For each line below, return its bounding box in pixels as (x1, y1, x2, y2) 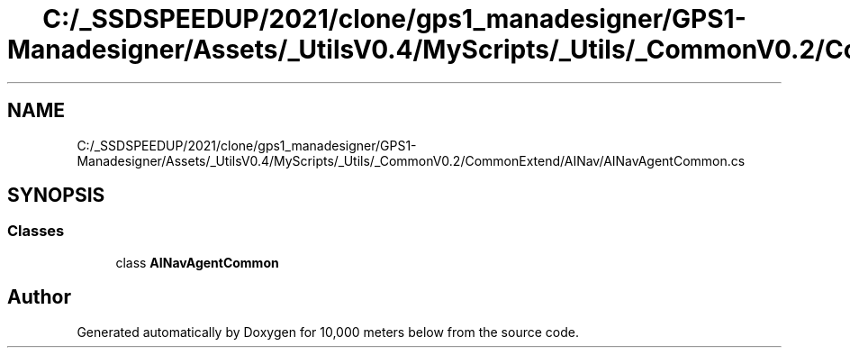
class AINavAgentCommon (115, 254, 279, 270)
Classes (7, 222, 65, 241)
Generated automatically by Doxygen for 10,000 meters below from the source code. (77, 323, 579, 340)
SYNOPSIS (7, 184, 105, 207)
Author (7, 286, 71, 309)
